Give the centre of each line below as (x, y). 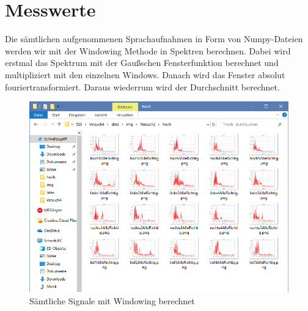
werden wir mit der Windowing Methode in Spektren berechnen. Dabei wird (148, 50)
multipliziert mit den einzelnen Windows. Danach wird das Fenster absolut (145, 74)
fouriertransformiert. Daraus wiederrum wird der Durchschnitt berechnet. (142, 86)
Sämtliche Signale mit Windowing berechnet (112, 301)
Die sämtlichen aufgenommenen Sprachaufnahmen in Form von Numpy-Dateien (154, 39)
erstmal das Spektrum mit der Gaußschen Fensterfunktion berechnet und (142, 63)
